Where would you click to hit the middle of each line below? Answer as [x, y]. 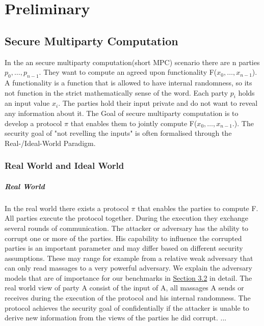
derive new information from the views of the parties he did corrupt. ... [116, 318]
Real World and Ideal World [64, 166]
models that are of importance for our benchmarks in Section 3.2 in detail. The [128, 277]
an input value [27, 103]
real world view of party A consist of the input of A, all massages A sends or [124, 288]
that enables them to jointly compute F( [134, 123]
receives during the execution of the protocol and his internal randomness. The [128, 298]
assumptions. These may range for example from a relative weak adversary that [129, 258]
